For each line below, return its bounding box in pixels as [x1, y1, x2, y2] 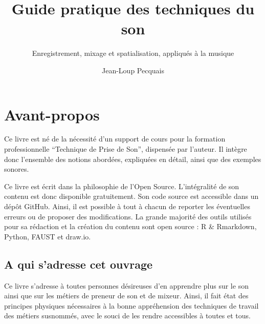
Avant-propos [4, 104, 100, 125]
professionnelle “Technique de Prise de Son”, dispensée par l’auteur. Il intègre [4, 144, 247, 154]
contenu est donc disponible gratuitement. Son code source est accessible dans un [4, 191, 259, 201]
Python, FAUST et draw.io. [4, 231, 91, 241]
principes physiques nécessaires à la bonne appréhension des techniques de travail [4, 300, 259, 311]
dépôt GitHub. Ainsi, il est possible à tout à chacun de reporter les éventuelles [4, 201, 250, 211]
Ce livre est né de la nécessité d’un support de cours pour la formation [4, 133, 226, 144]
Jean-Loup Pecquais [102, 65, 164, 75]
